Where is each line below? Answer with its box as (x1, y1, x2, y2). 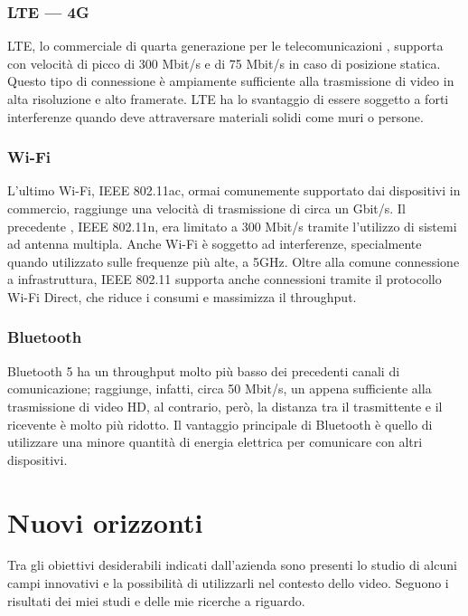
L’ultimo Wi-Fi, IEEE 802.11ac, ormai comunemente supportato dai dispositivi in (7, 181, 461, 200)
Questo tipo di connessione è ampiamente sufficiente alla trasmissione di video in (7, 71, 454, 90)
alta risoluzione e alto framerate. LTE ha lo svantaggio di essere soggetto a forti (7, 90, 449, 108)
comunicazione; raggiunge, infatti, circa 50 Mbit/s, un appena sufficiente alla (7, 379, 432, 398)
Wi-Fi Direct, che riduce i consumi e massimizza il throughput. (7, 287, 357, 306)
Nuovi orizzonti (7, 503, 203, 540)
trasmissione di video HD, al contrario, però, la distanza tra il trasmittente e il (7, 396, 443, 415)
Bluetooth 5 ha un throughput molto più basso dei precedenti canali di (7, 361, 400, 380)
